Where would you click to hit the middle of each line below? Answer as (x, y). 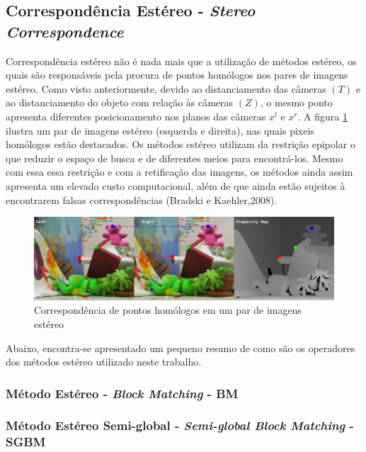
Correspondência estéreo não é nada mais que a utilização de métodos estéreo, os (181, 61)
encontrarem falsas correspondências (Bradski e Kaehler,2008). (142, 199)
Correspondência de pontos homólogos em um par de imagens (168, 310)
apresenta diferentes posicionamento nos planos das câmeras (136, 116)
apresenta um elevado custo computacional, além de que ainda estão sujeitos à (176, 185)
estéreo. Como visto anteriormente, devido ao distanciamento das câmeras (166, 88)
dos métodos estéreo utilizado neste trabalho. (104, 362)
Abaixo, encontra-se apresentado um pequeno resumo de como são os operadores (181, 348)
